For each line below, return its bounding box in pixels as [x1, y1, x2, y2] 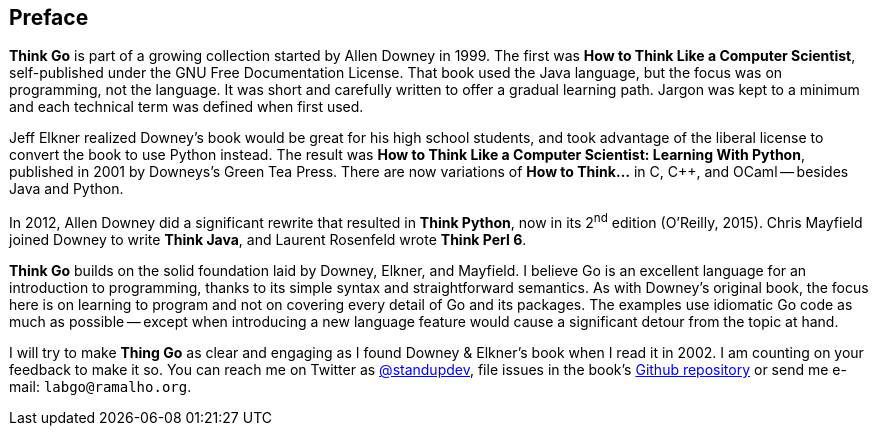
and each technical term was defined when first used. [9, 98, 364, 116]
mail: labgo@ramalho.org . [9, 378, 192, 396]
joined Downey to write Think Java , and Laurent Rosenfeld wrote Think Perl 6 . [9, 231, 527, 249]
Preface [9, 5, 89, 30]
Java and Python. [9, 180, 124, 198]
